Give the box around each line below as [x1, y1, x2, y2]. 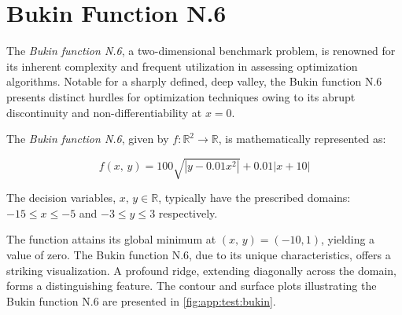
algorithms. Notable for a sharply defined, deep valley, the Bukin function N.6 [6, 73, 382, 90]
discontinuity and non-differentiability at [6, 104, 202, 120]
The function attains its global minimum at [6, 231, 216, 247]
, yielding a [321, 231, 375, 247]
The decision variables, [6, 189, 116, 206]
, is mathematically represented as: [218, 130, 386, 147]
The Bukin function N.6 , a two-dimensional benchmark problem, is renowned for [6, 42, 396, 59]
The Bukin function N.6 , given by [6, 130, 169, 147]
